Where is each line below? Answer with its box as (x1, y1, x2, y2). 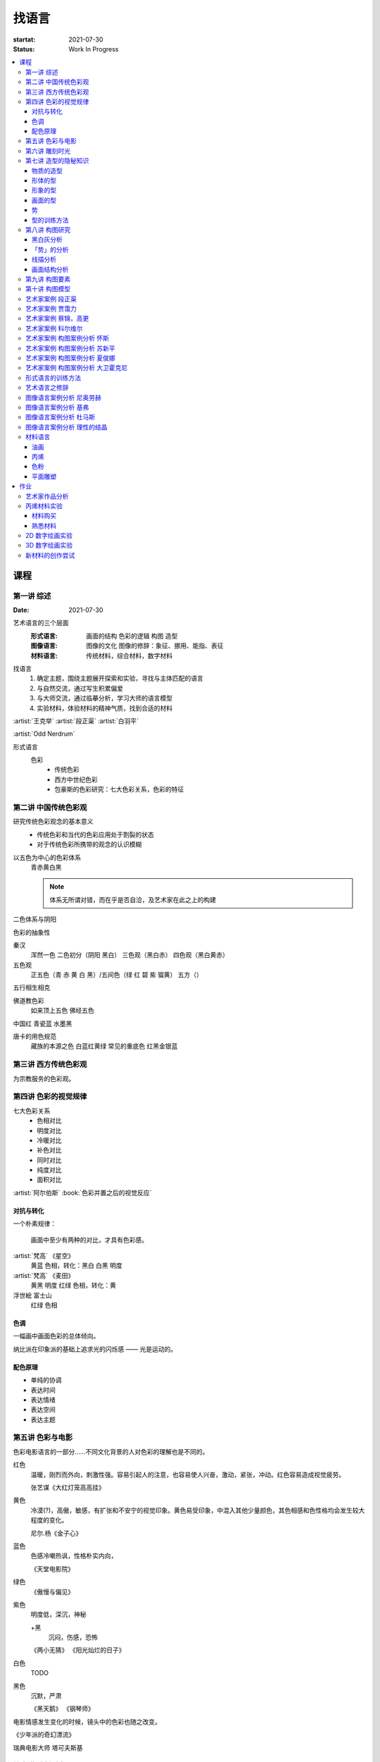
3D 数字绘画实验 (25, 541, 73, 550)
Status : (13, 44, 35, 53)
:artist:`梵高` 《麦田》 (13, 1271, 75, 1279)
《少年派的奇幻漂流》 (13, 1730, 75, 1739)
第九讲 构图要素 (25, 275, 70, 283)
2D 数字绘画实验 (25, 531, 73, 540)
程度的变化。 (30, 1516, 68, 1524)
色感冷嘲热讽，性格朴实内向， (30, 1551, 118, 1560)
